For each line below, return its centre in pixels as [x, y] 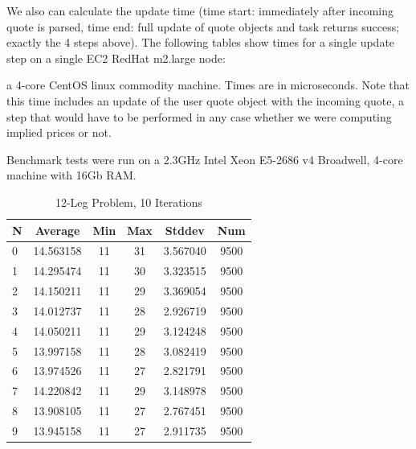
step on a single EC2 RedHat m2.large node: [116, 58]
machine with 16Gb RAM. [71, 175]
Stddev [185, 230]
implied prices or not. [59, 132]
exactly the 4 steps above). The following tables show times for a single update [201, 42]
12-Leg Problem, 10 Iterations [128, 202]
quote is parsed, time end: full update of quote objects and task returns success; [203, 26]
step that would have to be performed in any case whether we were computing [199, 116]
